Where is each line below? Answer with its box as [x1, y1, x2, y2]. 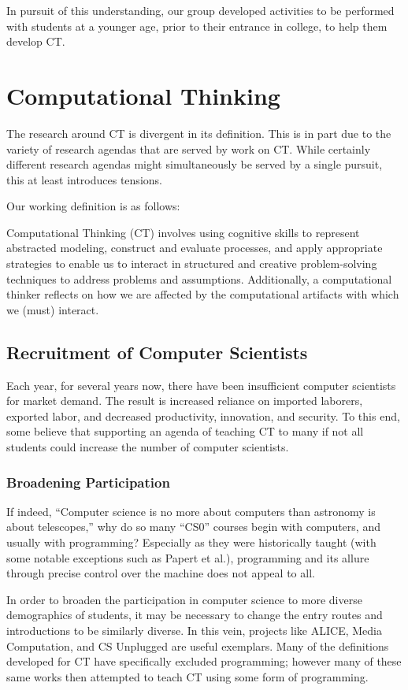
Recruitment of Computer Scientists [6, 339, 308, 364]
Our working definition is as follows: [6, 198, 180, 214]
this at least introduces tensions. [6, 171, 162, 187]
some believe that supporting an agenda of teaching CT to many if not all [6, 423, 364, 440]
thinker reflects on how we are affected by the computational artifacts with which [6, 286, 399, 302]
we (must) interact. [6, 301, 99, 317]
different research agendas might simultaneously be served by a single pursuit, [6, 156, 383, 172]
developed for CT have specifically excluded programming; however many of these [6, 653, 402, 670]
